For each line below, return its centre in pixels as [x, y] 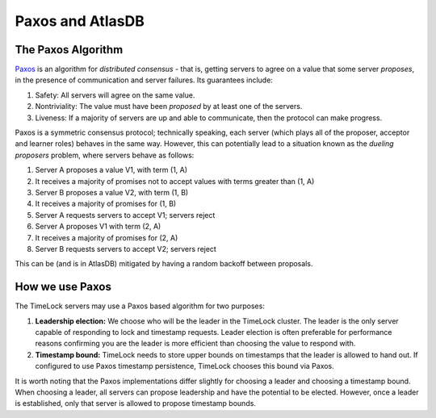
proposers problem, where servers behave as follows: [105, 155]
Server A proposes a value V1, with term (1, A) [111, 170]
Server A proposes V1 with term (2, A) [98, 227]
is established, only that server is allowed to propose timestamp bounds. [135, 403]
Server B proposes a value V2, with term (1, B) [112, 192]
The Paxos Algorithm [69, 50]
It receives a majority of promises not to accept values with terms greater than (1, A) [175, 181]
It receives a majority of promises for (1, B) [106, 204]
